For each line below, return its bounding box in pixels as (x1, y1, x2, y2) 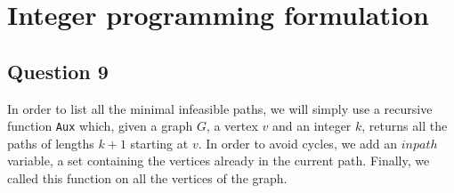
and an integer (272, 117, 352, 135)
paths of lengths (7, 133, 94, 152)
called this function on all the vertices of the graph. (7, 169, 288, 188)
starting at (130, 133, 189, 152)
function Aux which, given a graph (7, 117, 193, 135)
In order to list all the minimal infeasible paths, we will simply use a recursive (7, 99, 433, 117)
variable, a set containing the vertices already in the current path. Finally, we (7, 151, 430, 170)
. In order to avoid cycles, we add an (198, 133, 398, 152)
